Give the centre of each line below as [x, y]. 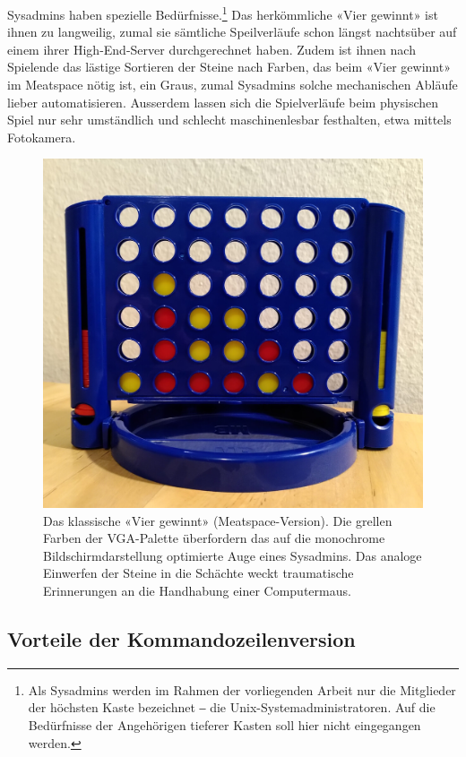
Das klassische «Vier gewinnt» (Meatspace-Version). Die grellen [218, 520]
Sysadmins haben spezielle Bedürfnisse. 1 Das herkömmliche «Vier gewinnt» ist [223, 13]
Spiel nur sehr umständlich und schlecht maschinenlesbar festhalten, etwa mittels [229, 120]
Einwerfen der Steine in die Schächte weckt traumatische [198, 573]
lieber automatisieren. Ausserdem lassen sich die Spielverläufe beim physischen [223, 102]
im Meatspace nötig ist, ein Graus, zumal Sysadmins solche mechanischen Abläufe [233, 85]
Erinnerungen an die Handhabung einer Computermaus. [197, 590]
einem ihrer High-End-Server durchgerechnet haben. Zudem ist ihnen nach [211, 49]
